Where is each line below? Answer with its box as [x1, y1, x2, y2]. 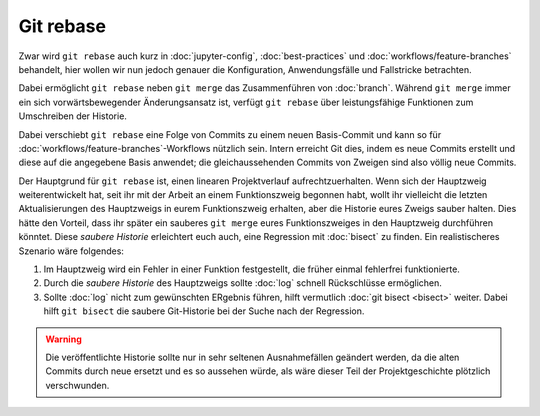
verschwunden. [45, 379, 110, 391]
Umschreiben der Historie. [18, 110, 127, 122]
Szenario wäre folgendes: [18, 245, 125, 257]
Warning [45, 333, 82, 345]
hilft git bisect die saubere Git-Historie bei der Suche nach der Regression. [43, 305, 365, 317]
